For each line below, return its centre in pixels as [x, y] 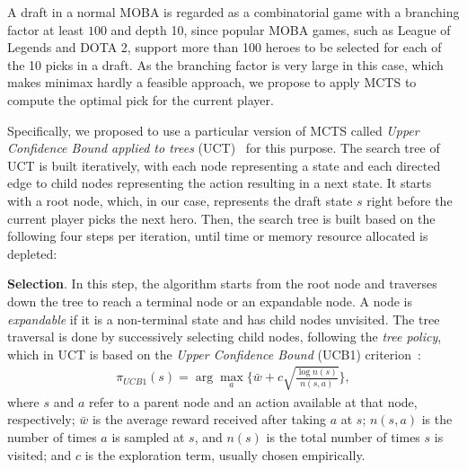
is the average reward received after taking [209, 419]
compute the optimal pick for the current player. [141, 99]
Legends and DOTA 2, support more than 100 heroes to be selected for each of [225, 47]
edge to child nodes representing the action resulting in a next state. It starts [220, 183]
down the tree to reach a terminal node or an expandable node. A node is [210, 301]
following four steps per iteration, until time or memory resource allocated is [218, 236]
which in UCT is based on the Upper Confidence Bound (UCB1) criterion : [214, 354]
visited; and [40, 454]
